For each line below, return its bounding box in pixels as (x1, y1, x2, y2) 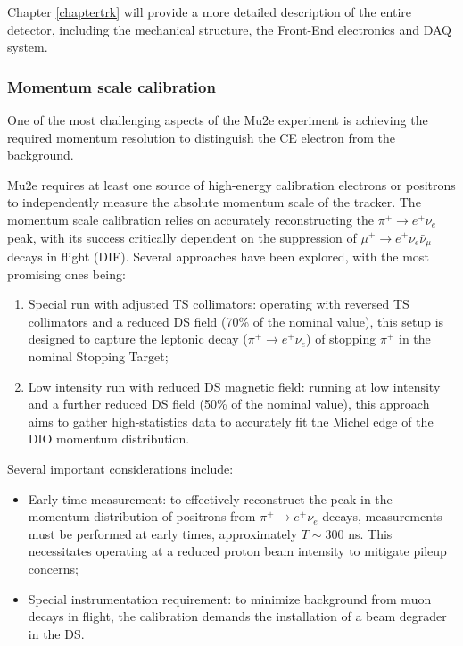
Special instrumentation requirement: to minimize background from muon (28, 589, 432, 608)
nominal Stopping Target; (28, 346, 169, 365)
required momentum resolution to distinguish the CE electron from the (7, 128, 396, 146)
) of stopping (306, 329, 376, 348)
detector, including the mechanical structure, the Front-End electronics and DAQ (7, 20, 451, 38)
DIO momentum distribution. (28, 429, 190, 448)
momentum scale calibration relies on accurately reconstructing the (7, 210, 375, 228)
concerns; (28, 559, 79, 577)
